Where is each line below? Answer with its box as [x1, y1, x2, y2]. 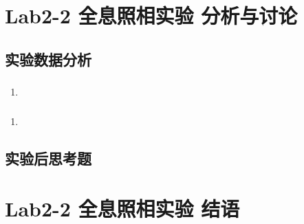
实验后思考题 [5, 147, 91, 168]
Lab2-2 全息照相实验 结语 [5, 194, 240, 223]
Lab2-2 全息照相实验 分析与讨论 [5, 1, 298, 30]
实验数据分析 [5, 48, 91, 69]
